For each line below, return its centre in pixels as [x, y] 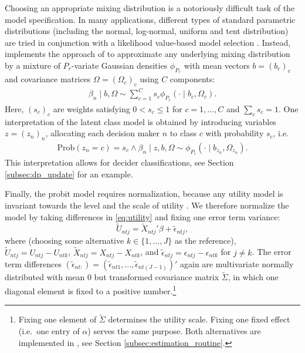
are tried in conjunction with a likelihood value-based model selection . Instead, [148, 42]
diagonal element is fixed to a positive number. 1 [91, 290]
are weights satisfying [91, 108]
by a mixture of [33, 65]
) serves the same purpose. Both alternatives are [174, 330]
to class [183, 133]
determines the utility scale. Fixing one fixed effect [199, 319]
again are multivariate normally [237, 264]
